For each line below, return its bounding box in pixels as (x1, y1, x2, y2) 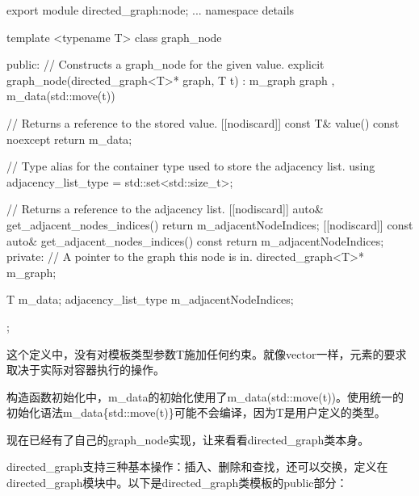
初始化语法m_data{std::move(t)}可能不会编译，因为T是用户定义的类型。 (6, 404, 386, 421)
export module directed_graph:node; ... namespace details (6, 2, 295, 18)
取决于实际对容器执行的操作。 (6, 361, 165, 378)
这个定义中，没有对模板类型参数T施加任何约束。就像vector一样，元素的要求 (6, 345, 407, 362)
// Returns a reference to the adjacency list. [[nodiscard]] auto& (6, 200, 324, 217)
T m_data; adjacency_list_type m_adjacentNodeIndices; (6, 291, 294, 308)
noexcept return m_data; (6, 130, 132, 147)
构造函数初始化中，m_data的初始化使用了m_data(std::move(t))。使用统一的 (6, 388, 404, 405)
